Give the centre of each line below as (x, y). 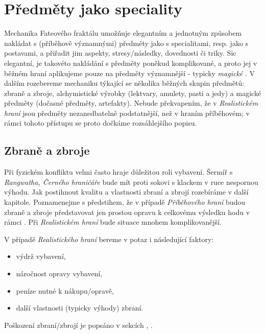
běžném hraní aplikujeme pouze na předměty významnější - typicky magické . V (129, 73)
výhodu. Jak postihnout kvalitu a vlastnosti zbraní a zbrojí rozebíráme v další (126, 192)
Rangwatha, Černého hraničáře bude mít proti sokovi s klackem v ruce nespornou (131, 182)
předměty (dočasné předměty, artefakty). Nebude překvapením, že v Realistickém (131, 103)
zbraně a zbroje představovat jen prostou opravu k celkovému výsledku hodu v (127, 212)
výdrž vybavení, (41, 256)
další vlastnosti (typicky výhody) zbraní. (80, 308)
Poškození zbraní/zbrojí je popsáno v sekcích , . (79, 325)
